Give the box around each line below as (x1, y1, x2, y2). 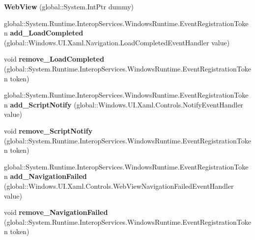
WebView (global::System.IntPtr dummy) (4, 1, 134, 11)
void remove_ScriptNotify (4, 125, 93, 136)
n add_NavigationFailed (4, 171, 87, 181)
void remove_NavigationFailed (4, 207, 108, 217)
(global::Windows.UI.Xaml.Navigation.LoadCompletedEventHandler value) (4, 37, 230, 47)
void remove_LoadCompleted (4, 54, 104, 64)
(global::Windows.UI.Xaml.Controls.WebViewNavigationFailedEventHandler (4, 180, 234, 191)
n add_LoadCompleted (4, 28, 84, 38)
